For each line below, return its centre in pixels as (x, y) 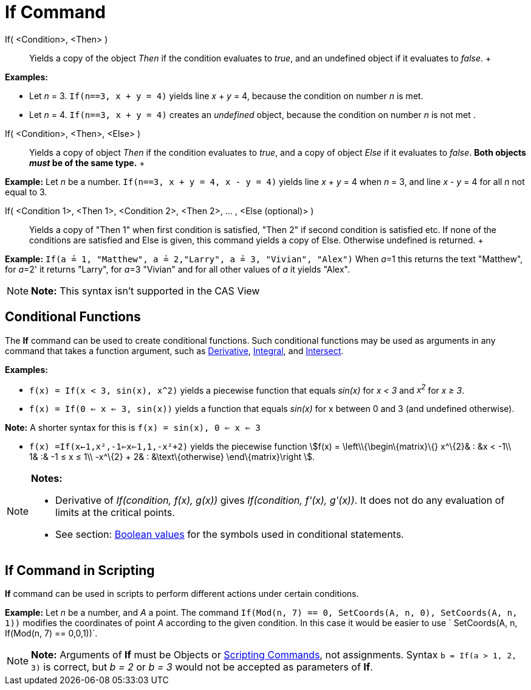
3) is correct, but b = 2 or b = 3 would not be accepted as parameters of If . (202, 667)
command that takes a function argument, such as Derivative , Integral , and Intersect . (174, 350)
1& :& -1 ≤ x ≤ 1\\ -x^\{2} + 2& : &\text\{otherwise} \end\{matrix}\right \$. (172, 457)
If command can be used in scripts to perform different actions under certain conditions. (182, 594)
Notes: (47, 479)
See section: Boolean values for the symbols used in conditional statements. (230, 535)
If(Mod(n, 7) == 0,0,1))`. (51, 633)
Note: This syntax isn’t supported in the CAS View (146, 291)
